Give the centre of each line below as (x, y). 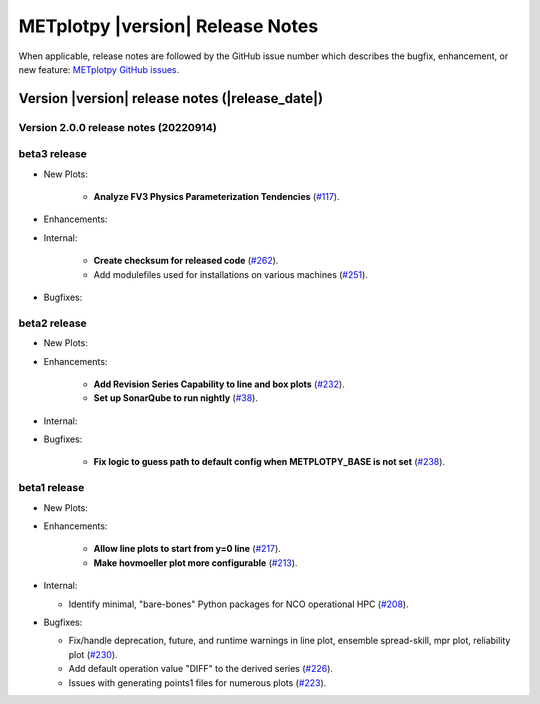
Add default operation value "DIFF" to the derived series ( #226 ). (201, 669)
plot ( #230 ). (93, 654)
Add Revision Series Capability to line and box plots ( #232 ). (219, 384)
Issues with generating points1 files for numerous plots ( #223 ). (197, 682)
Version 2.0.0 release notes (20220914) (117, 127)
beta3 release (52, 154)
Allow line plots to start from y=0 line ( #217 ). (187, 549)
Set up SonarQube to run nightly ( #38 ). (176, 398)
